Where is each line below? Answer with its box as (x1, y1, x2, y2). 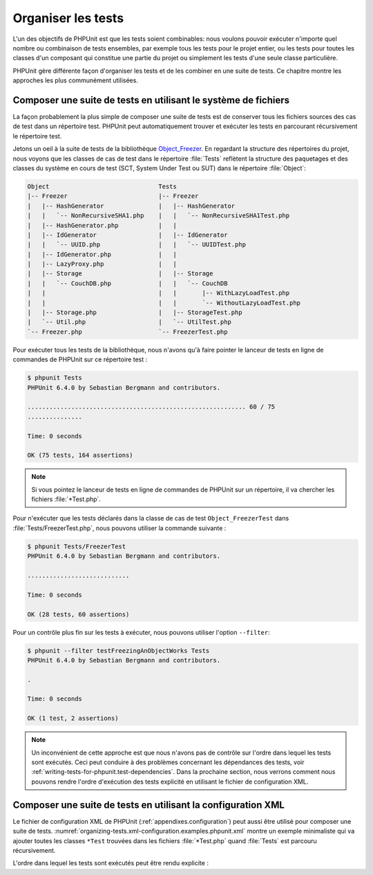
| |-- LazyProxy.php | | (27, 260, 178, 268)
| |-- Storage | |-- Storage (27, 270, 213, 278)
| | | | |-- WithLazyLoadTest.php (27, 289, 290, 297)
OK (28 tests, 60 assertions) (27, 610, 130, 618)
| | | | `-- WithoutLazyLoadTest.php (27, 298, 300, 307)
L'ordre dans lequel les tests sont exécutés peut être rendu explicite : (12, 859, 209, 867)
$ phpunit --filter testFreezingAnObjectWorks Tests (27, 647, 210, 654)
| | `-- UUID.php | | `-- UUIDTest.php (27, 241, 247, 249)
